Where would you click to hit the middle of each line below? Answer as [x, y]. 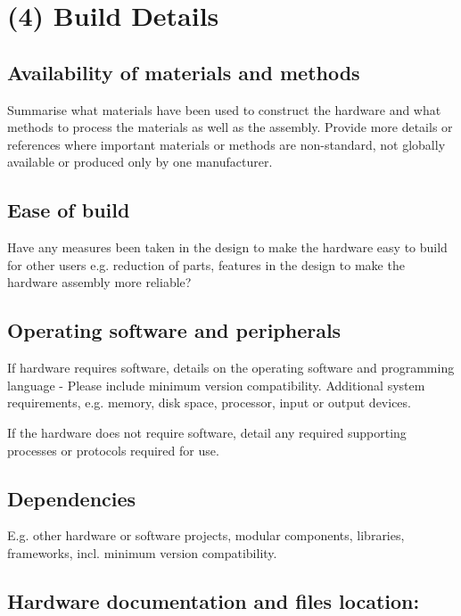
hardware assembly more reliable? [99, 282]
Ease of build [69, 210]
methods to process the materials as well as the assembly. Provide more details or [230, 127]
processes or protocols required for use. [113, 450]
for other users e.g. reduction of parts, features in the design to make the [206, 264]
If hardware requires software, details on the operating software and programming [231, 368]
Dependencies [72, 498]
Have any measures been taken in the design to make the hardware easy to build [227, 247]
